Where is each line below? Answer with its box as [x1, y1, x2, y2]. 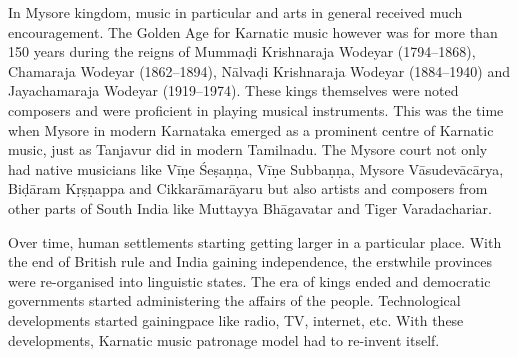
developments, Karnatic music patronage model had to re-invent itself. [8, 329, 440, 350]
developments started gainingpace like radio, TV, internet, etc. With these [8, 309, 464, 330]
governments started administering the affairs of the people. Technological [8, 290, 461, 311]
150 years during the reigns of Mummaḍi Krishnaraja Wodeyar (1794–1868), [8, 41, 476, 62]
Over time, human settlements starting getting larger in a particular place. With [8, 231, 502, 252]
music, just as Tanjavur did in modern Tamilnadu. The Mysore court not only [8, 139, 488, 160]
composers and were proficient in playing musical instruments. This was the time [8, 99, 504, 120]
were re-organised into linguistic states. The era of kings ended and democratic [8, 270, 491, 291]
